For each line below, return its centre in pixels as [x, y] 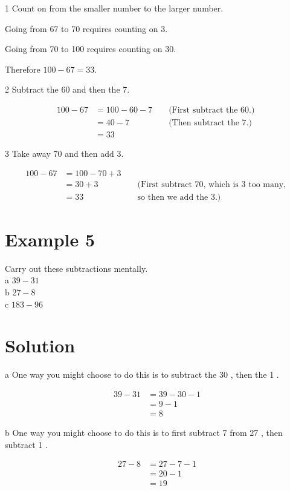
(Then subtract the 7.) [210, 123]
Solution [40, 345]
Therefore [23, 69]
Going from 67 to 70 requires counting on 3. [86, 28]
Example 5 [50, 239]
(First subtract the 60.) [212, 110]
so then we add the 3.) [179, 197]
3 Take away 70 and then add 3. [64, 153]
